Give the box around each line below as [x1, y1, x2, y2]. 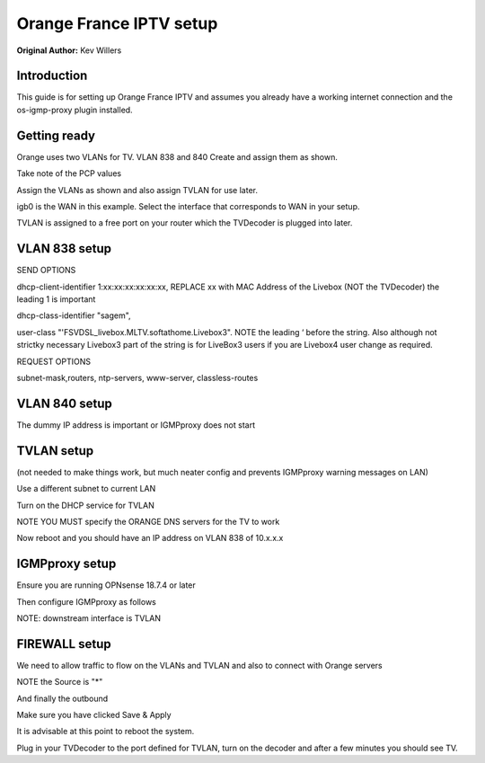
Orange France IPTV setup [16, 13, 218, 33]
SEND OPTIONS [16, 265, 76, 276]
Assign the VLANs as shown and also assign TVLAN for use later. [16, 184, 258, 195]
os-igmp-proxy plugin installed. [16, 104, 134, 115]
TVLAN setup [16, 443, 94, 458]
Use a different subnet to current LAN [16, 484, 156, 494]
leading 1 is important [16, 294, 96, 305]
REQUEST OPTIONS [16, 356, 92, 367]
